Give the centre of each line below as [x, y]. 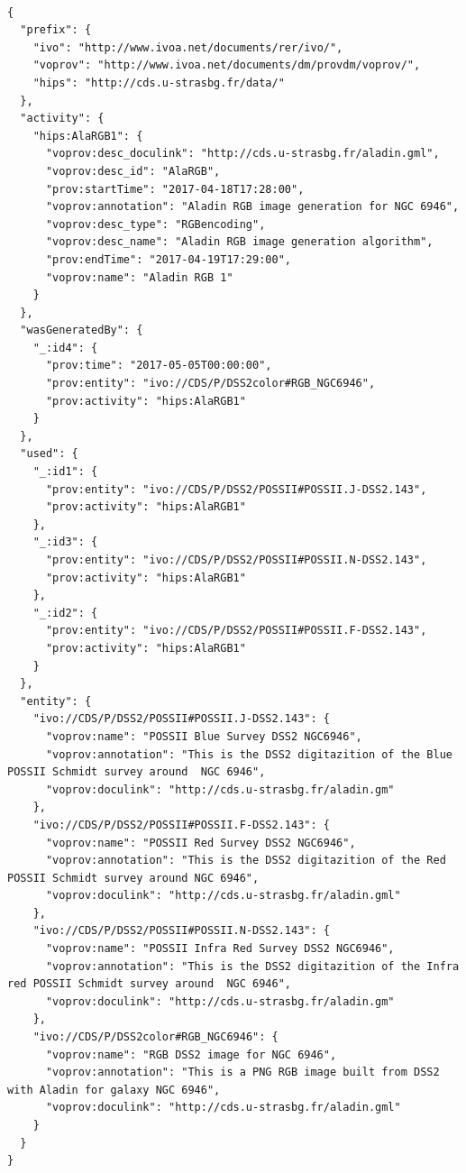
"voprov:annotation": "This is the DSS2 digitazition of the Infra [252, 966]
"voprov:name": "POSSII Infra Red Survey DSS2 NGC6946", [220, 949]
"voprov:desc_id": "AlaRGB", [133, 171]
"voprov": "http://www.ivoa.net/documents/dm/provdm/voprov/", [227, 65]
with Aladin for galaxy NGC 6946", [114, 1090]
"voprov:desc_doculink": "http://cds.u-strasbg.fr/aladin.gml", [242, 154]
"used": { [49, 454]
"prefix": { [56, 30]
